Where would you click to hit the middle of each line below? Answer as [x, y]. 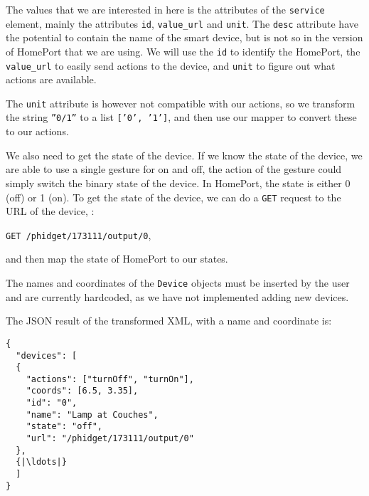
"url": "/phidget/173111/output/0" [110, 439]
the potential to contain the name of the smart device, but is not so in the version [184, 37]
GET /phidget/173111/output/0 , [79, 234]
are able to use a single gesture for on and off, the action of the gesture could [174, 169]
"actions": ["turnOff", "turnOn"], [110, 379]
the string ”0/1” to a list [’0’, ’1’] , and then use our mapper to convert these [181, 117]
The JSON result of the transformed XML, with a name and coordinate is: [169, 321]
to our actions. [37, 131]
